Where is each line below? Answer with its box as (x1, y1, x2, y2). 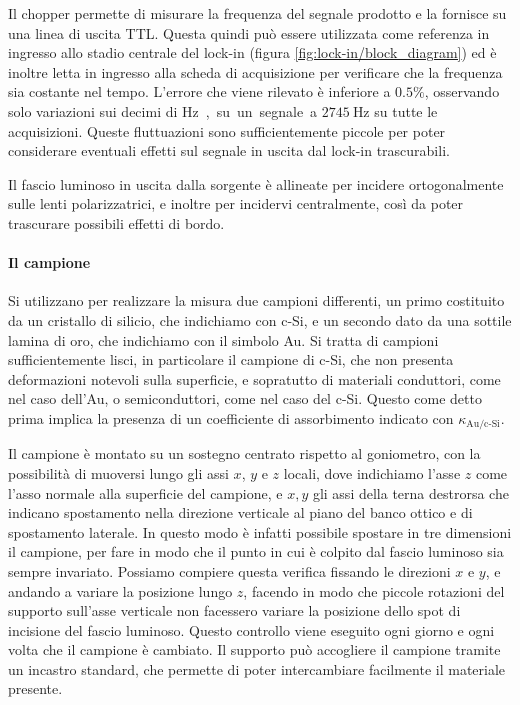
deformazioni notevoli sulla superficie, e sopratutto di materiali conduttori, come (8, 368, 501, 389)
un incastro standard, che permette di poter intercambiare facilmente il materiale (8, 658, 506, 679)
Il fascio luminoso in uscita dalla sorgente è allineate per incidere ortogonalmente (8, 173, 504, 194)
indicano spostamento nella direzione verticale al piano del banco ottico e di (8, 502, 473, 523)
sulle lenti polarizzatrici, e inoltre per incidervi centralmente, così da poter (8, 193, 464, 214)
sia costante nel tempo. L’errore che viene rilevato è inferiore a (8, 81, 391, 102)
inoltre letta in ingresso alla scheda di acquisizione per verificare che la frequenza (8, 61, 503, 82)
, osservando (424, 81, 500, 102)
